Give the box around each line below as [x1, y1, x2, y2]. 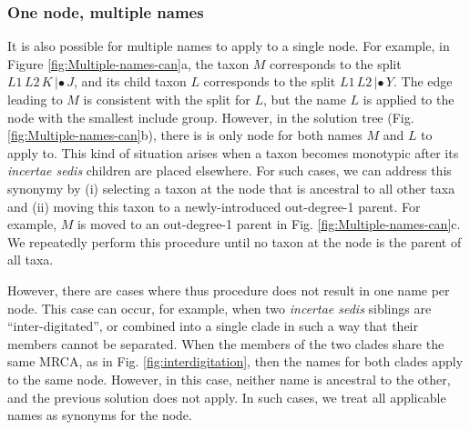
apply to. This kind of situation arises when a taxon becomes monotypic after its [7, 143, 459, 162]
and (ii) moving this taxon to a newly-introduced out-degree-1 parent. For [7, 196, 421, 215]
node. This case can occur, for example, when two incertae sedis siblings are [7, 298, 432, 317]
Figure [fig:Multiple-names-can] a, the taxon [7, 54, 250, 73]
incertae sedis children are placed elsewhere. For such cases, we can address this [7, 161, 452, 180]
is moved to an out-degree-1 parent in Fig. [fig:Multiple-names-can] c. [77, 215, 461, 234]
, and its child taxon [73, 72, 187, 91]
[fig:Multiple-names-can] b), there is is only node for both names [7, 125, 363, 145]
